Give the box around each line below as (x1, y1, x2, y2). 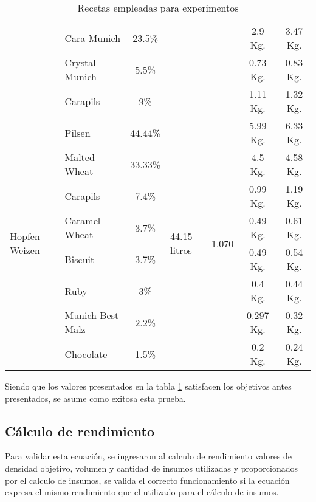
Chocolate (64, 346, 108, 361)
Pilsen (64, 125, 91, 140)
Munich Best (64, 308, 119, 322)
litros (170, 243, 192, 257)
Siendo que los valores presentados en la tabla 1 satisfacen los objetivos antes (5, 380, 292, 392)
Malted (64, 150, 95, 164)
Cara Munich (64, 30, 121, 45)
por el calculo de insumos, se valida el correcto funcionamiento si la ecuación (5, 473, 290, 486)
